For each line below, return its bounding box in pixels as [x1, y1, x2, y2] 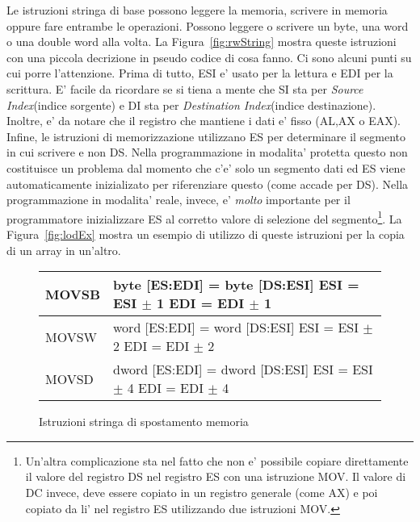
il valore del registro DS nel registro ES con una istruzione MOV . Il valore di [25, 468, 406, 485]
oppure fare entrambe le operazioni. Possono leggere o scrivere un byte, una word [6, 17, 409, 34]
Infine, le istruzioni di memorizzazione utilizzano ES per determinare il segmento [6, 127, 406, 144]
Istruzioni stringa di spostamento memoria [39, 413, 249, 430]
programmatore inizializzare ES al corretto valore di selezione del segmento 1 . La [6, 207, 402, 227]
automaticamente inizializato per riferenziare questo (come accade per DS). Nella [6, 175, 409, 192]
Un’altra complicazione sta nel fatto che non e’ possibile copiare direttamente [25, 452, 409, 469]
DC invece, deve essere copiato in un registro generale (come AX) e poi [25, 483, 378, 500]
